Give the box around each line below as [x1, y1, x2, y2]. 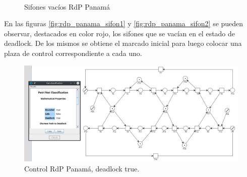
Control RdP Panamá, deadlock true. [24, 163, 140, 173]
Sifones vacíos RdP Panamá [24, 1, 110, 12]
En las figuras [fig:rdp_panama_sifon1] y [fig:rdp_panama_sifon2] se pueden [4, 18, 243, 29]
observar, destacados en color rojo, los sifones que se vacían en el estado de [4, 28, 235, 38]
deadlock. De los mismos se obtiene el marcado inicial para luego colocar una [4, 38, 242, 48]
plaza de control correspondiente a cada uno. [4, 47, 142, 58]
